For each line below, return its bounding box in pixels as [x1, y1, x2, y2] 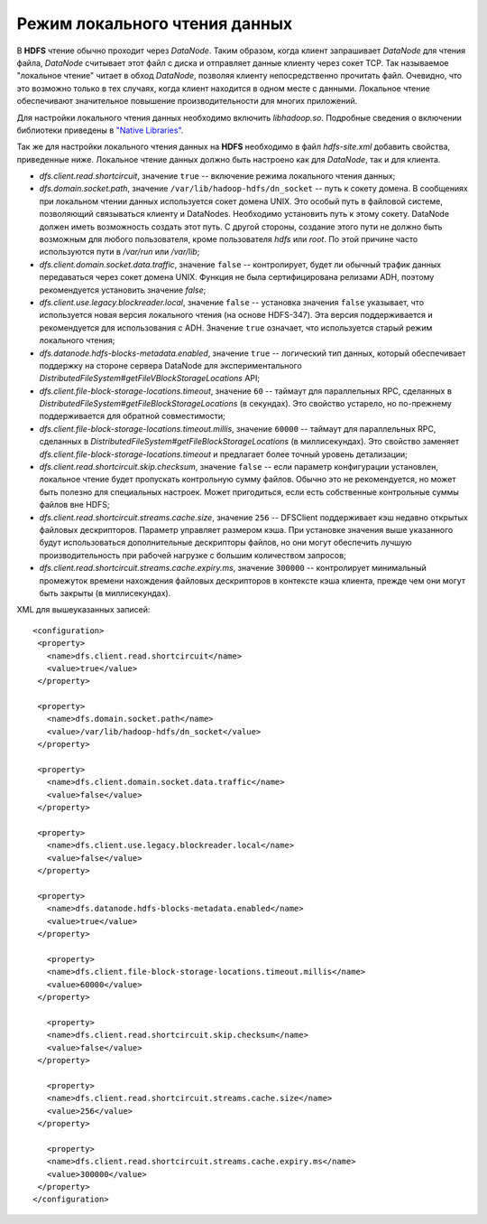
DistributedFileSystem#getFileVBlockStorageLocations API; [39, 373, 261, 384]
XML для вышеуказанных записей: [16, 604, 151, 615]
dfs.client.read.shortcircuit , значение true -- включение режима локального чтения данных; [39, 171, 396, 182]
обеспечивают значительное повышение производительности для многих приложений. [16, 96, 358, 107]
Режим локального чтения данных [16, 14, 293, 33]
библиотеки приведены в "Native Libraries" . [16, 125, 184, 135]
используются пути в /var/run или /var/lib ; [39, 247, 200, 257]
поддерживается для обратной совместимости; [39, 411, 225, 422]
